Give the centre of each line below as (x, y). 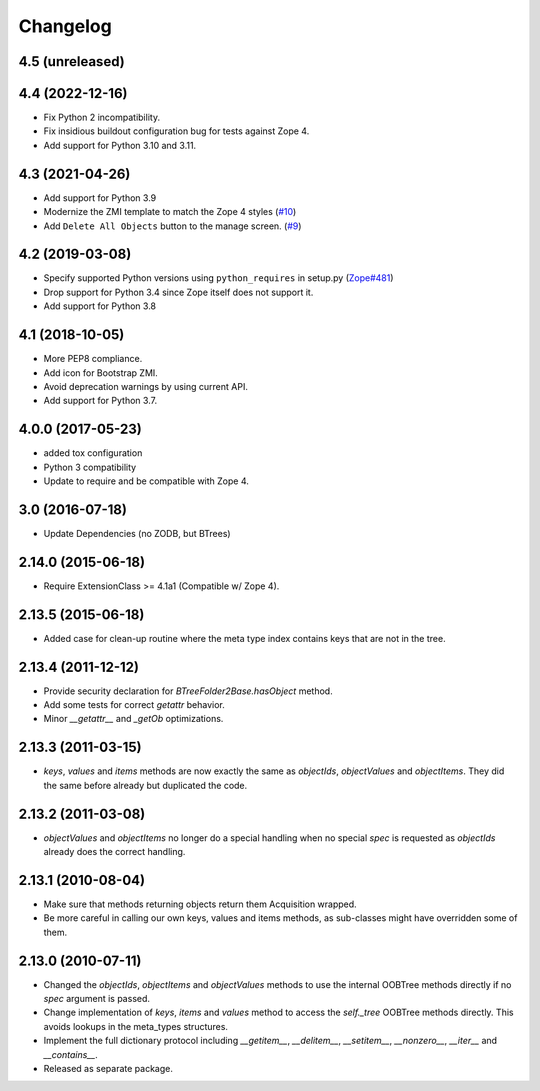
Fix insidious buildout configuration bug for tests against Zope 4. (176, 131)
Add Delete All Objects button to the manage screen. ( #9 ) (172, 226)
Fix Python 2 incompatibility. (101, 117)
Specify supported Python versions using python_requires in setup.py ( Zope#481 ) (218, 278)
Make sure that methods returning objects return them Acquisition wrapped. (200, 904)
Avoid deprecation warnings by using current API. (146, 386)
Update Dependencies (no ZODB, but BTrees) (137, 533)
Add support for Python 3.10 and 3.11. (120, 145)
